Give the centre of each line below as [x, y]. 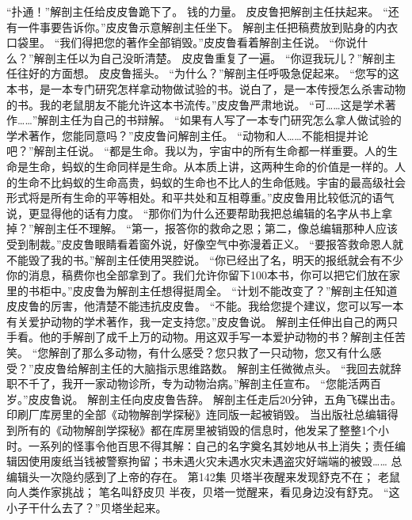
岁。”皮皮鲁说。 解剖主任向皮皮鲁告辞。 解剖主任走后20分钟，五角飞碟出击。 [204, 399]
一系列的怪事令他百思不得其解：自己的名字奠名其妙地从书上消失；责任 [211, 445]
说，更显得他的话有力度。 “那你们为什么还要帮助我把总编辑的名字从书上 [194, 213]
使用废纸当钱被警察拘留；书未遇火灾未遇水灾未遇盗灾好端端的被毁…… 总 [215, 461]
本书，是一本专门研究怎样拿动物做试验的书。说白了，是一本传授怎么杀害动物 [206, 88]
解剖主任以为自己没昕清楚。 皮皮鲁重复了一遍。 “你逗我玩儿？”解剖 [209, 57]
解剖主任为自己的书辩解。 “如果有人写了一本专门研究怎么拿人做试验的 [219, 120]
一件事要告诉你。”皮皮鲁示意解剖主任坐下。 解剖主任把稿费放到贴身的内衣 [208, 27]
